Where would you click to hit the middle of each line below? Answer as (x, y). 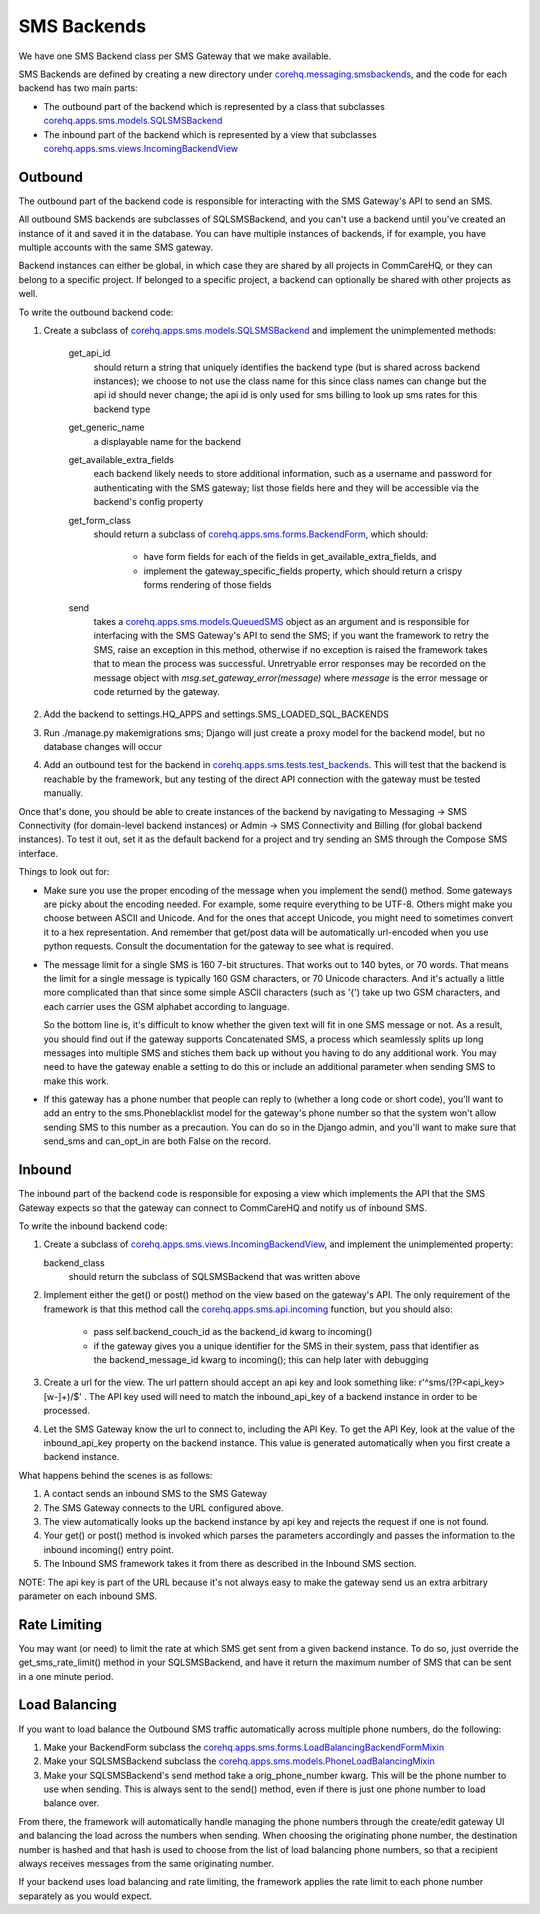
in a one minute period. (66, 1676)
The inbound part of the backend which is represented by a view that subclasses (210, 134)
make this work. (76, 1081)
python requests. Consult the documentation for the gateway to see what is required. (218, 946)
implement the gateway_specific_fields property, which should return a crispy (303, 571)
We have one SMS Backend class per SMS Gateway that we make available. (175, 56)
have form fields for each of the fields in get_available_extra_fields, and (290, 557)
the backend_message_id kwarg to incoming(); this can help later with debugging (261, 1360)
